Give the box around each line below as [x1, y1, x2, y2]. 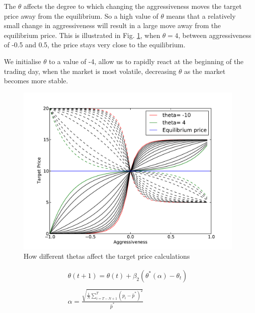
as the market [184, 66, 226, 76]
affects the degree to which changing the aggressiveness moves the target [24, 1, 242, 11]
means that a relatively [166, 10, 236, 21]
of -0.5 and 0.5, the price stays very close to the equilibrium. [4, 39, 186, 50]
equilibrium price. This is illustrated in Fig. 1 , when [4, 30, 160, 40]
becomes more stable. [4, 75, 68, 86]
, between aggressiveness [178, 30, 252, 40]
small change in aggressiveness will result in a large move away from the [4, 20, 221, 31]
